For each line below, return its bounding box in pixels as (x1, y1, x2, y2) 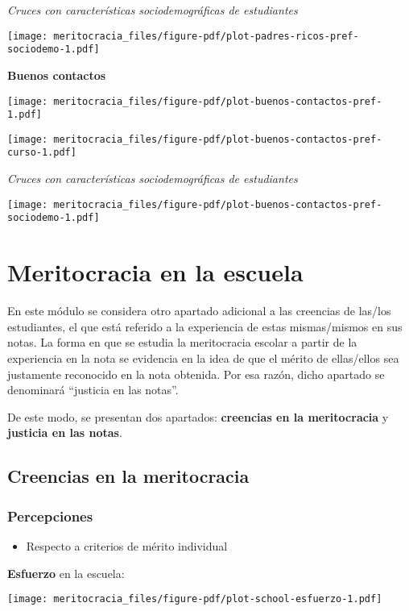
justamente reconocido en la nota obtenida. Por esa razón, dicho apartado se (7, 365, 385, 382)
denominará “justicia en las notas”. (7, 381, 179, 398)
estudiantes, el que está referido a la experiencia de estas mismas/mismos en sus (7, 318, 403, 335)
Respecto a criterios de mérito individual (26, 537, 228, 554)
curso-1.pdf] (7, 147, 76, 159)
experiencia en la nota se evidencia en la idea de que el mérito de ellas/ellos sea (7, 349, 399, 366)
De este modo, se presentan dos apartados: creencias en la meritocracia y (7, 408, 389, 425)
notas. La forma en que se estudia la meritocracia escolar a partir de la (7, 334, 357, 351)
